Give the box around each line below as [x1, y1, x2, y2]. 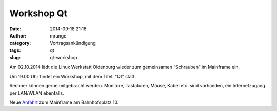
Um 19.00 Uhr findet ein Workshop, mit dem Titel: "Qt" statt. [9, 73, 136, 79]
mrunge [50, 32, 67, 39]
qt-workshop [50, 54, 77, 61]
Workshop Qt [9, 8, 68, 19]
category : [9, 40, 31, 46]
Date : [9, 26, 22, 32]
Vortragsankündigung [50, 40, 96, 46]
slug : [9, 54, 21, 61]
